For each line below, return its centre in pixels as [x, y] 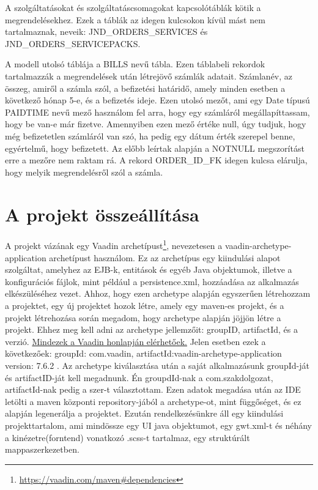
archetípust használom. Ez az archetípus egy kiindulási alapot [165, 257]
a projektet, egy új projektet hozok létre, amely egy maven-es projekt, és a [145, 306]
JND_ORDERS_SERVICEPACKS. [73, 43]
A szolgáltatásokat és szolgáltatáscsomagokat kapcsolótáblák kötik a [133, 7]
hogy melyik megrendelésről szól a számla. [84, 172]
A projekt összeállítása [102, 214]
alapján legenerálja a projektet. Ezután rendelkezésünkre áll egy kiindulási [144, 413]
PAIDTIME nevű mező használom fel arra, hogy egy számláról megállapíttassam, [157, 112]
